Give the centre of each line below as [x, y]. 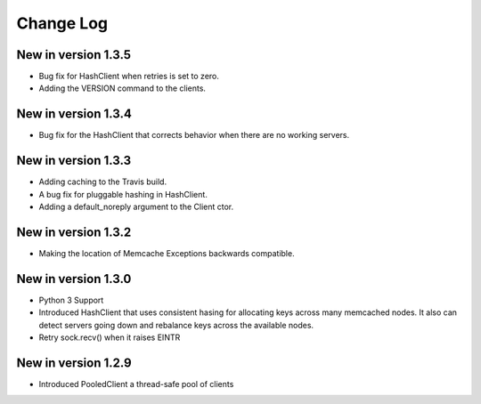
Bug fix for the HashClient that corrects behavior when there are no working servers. [194, 135]
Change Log [62, 23]
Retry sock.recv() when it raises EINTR [110, 337]
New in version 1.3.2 [74, 232]
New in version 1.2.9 [74, 363]
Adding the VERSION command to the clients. [122, 88]
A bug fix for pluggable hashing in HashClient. [123, 194]
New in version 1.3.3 [74, 161]
